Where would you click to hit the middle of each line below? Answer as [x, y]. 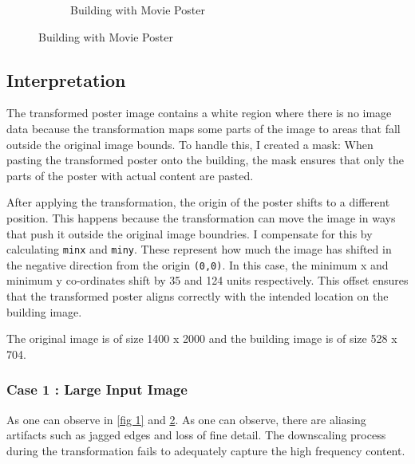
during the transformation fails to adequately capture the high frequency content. [206, 450]
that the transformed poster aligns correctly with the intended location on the [198, 296]
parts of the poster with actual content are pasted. [130, 175]
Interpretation [66, 79]
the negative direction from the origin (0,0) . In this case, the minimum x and [198, 264]
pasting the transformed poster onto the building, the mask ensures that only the [206, 160]
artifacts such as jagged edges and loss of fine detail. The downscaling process [196, 435]
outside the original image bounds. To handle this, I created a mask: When [190, 144]
